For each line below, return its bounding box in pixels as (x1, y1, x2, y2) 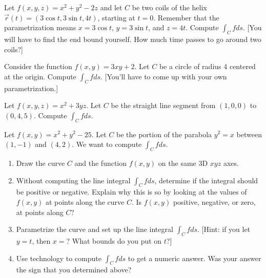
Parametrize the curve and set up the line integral (16, 224, 173, 234)
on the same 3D (158, 157, 208, 168)
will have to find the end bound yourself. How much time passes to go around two (4, 33, 261, 44)
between (236, 129, 262, 139)
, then (32, 235, 51, 246)
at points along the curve (45, 196, 125, 207)
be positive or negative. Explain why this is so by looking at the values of (16, 186, 247, 197)
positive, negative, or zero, (173, 196, 256, 207)
